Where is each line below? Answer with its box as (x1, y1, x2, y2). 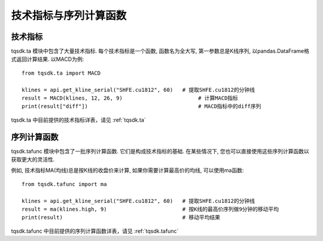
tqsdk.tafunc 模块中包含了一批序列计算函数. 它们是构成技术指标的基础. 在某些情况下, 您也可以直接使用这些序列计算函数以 (11, 147, 309, 155)
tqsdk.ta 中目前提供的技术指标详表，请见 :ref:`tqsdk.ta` (11, 116, 146, 123)
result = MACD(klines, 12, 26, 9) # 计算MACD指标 (22, 95, 239, 101)
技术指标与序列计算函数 (11, 9, 127, 22)
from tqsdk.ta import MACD (22, 69, 101, 76)
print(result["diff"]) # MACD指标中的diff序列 (22, 103, 261, 110)
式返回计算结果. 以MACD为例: (11, 55, 84, 63)
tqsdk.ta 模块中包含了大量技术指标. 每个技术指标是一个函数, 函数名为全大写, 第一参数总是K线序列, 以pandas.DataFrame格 (11, 48, 310, 55)
